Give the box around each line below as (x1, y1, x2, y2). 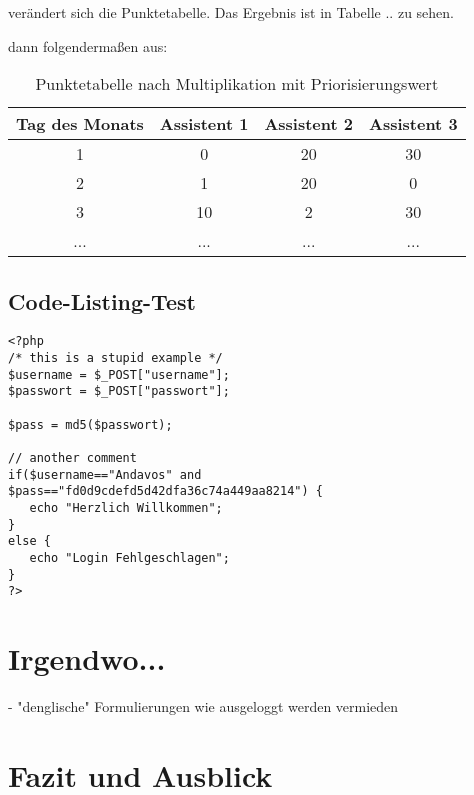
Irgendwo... (8, 638, 166, 679)
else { (8, 534, 51, 549)
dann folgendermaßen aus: (8, 35, 168, 56)
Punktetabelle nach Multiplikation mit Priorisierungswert (35, 72, 439, 96)
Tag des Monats (16, 112, 144, 136)
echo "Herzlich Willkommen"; (29, 500, 223, 515)
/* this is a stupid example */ (8, 351, 223, 366)
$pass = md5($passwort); (8, 417, 173, 432)
